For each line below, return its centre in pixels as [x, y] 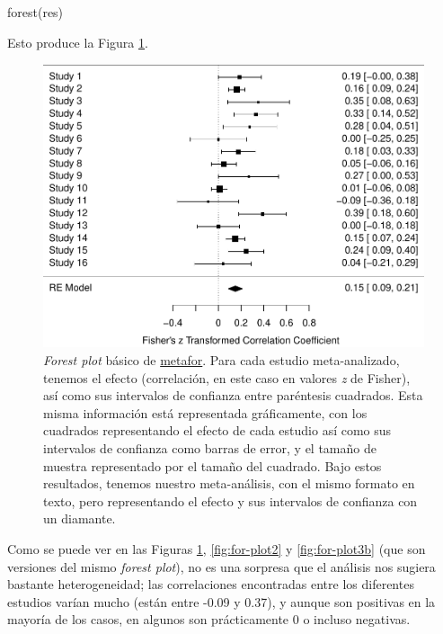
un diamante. [80, 518]
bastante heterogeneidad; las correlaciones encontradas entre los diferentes [211, 584]
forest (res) [35, 12]
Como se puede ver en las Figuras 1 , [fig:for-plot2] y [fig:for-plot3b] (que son [217, 549]
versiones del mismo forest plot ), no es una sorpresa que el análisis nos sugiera [221, 566]
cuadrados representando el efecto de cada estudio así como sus [217, 430]
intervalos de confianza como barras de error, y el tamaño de [210, 448]
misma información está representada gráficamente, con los [205, 412]
